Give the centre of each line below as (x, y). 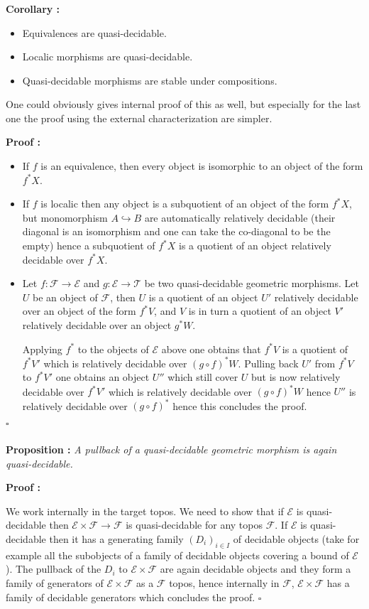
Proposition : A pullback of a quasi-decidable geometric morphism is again (171, 449)
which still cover (203, 377)
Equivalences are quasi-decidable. (94, 32)
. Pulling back (268, 363)
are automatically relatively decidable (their (240, 217)
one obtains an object (103, 377)
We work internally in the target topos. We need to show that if (145, 511)
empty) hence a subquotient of (89, 246)
